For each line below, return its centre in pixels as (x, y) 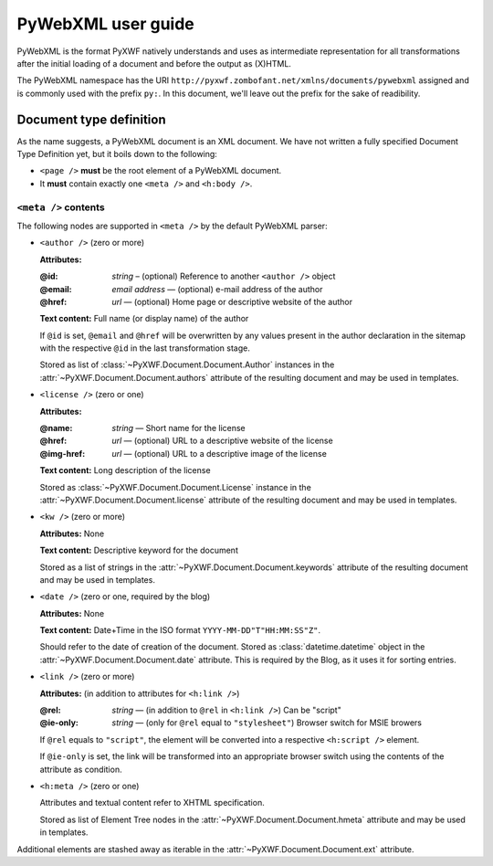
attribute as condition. (81, 769)
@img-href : (63, 453)
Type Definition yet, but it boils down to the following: (117, 154)
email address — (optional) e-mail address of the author (217, 289)
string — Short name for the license (178, 428)
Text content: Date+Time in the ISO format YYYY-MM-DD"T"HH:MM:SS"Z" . (180, 630)
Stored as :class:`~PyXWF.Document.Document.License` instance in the (176, 487)
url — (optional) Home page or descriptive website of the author (232, 301)
